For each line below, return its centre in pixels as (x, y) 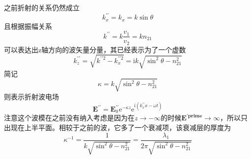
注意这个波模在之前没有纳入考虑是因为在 (69, 118)
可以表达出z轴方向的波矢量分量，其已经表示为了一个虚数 (95, 49)
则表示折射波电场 (31, 96)
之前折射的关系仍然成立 (42, 7)
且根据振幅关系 (28, 26)
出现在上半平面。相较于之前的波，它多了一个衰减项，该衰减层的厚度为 (117, 127)
